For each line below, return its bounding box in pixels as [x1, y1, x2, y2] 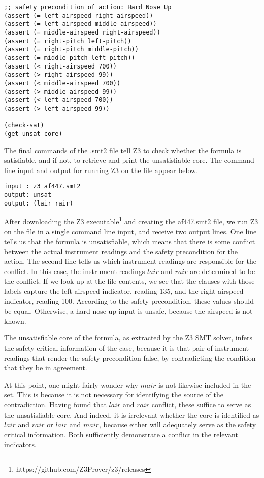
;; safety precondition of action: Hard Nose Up [4, 4, 172, 11]
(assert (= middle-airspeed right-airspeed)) [4, 28, 160, 36]
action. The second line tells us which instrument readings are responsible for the [4, 256, 256, 266]
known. [4, 315, 26, 326]
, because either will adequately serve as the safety [98, 419, 256, 430]
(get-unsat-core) [4, 130, 62, 138]
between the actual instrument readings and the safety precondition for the [4, 246, 238, 256]
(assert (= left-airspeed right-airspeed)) [4, 12, 153, 19]
